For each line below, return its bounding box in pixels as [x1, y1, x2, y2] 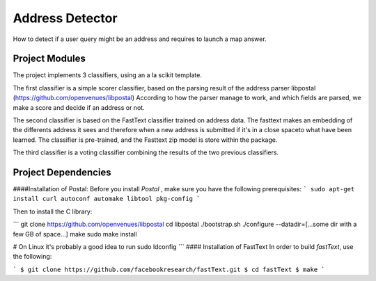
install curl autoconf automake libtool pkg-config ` [13, 195, 201, 203]
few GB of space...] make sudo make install [13, 230, 137, 238]
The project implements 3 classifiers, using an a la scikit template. [13, 71, 202, 79]
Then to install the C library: [13, 207, 93, 216]
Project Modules [13, 53, 86, 65]
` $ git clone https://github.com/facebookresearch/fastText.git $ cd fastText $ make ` [13, 265, 325, 273]
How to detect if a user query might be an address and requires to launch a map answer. [13, 35, 267, 43]
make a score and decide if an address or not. [13, 103, 146, 111]
